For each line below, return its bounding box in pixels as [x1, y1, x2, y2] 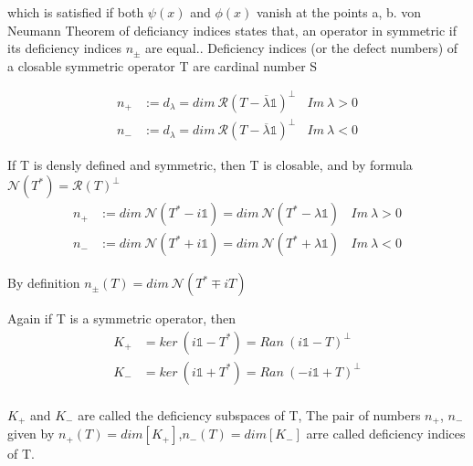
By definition [7, 273, 80, 292]
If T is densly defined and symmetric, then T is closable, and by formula [7, 155, 413, 175]
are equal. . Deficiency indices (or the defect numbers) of [145, 38, 458, 58]
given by [7, 424, 55, 443]
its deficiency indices [7, 38, 121, 58]
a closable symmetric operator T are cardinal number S [7, 56, 318, 75]
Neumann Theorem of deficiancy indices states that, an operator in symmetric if [7, 20, 457, 39]
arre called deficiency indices [306, 424, 466, 443]
